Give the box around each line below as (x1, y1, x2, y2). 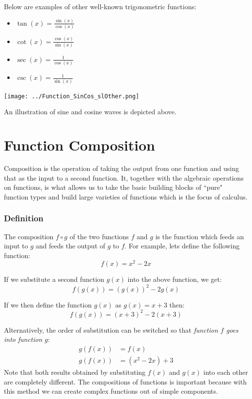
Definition (4, 212, 44, 224)
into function (4, 334, 43, 344)
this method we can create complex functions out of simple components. (4, 386, 218, 396)
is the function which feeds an (155, 231, 244, 241)
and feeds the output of (35, 241, 106, 251)
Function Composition (4, 135, 156, 155)
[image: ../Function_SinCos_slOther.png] (4, 92, 140, 100)
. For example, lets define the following (125, 241, 240, 251)
